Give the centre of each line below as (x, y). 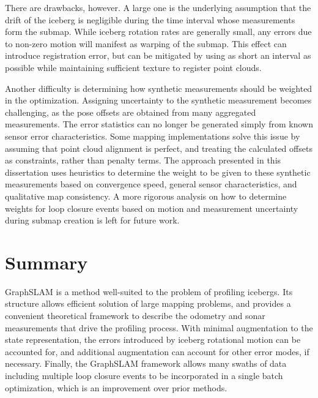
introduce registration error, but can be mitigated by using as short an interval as (158, 55)
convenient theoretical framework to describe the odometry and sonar (135, 315)
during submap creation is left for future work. (92, 220)
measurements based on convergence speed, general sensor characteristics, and (151, 184)
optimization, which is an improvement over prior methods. (116, 387)
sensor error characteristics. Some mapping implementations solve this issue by (153, 136)
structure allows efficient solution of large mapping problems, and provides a (148, 303)
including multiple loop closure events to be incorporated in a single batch (144, 375)
